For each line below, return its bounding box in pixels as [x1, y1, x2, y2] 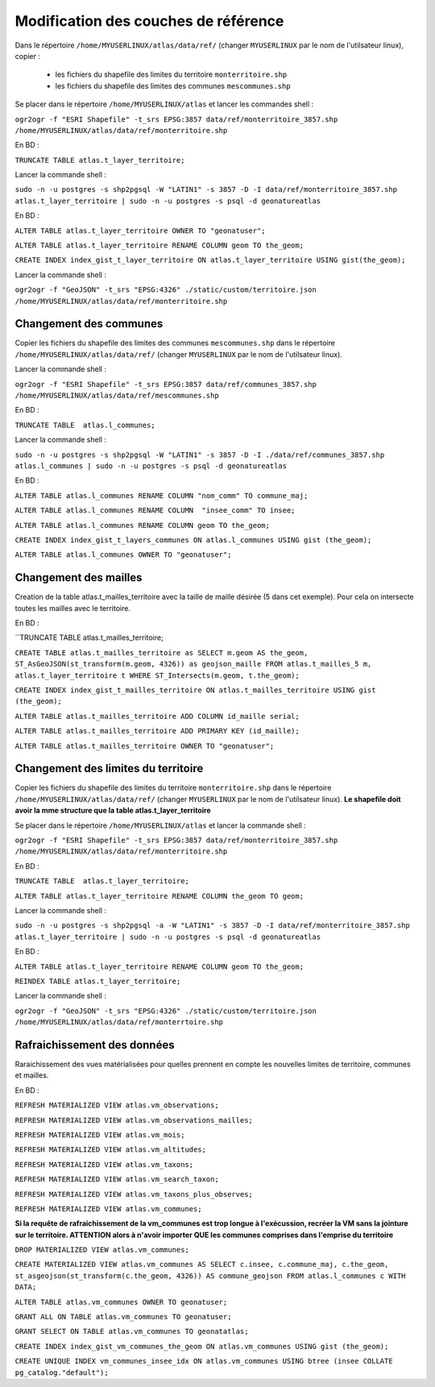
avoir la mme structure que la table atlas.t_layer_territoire [14, 806, 211, 816]
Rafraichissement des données [14, 1038, 175, 1052]
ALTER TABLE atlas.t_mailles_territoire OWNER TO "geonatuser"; [14, 741, 275, 750]
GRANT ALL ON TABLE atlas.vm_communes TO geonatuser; [14, 1312, 232, 1322]
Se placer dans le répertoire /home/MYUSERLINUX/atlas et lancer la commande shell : [14, 820, 306, 830]
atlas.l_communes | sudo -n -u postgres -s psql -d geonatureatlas [14, 462, 288, 471]
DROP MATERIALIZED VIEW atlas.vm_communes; [14, 1245, 189, 1255]
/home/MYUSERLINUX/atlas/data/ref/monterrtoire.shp [14, 1018, 224, 1027]
